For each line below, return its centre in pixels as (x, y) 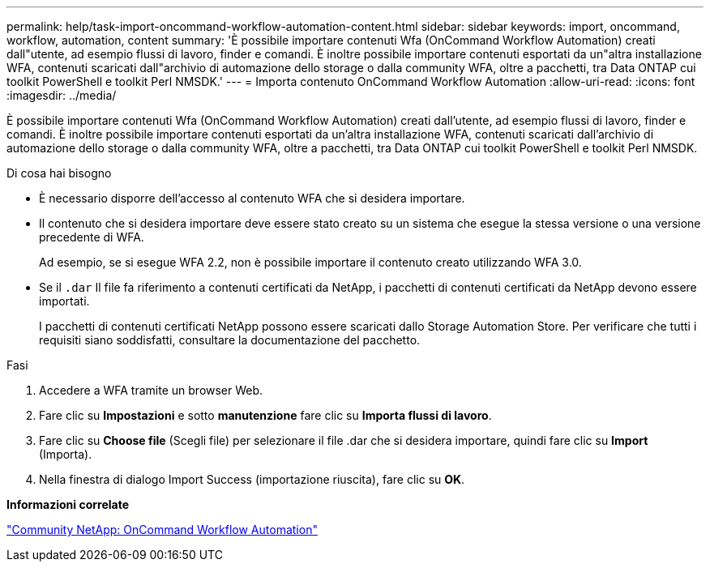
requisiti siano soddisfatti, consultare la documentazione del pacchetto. (230, 340)
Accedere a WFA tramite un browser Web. (151, 390)
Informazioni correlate (68, 504)
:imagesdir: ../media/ (62, 95)
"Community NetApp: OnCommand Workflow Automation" (162, 530)
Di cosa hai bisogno (59, 173)
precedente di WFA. (92, 237)
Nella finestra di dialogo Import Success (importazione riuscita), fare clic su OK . (252, 479)
